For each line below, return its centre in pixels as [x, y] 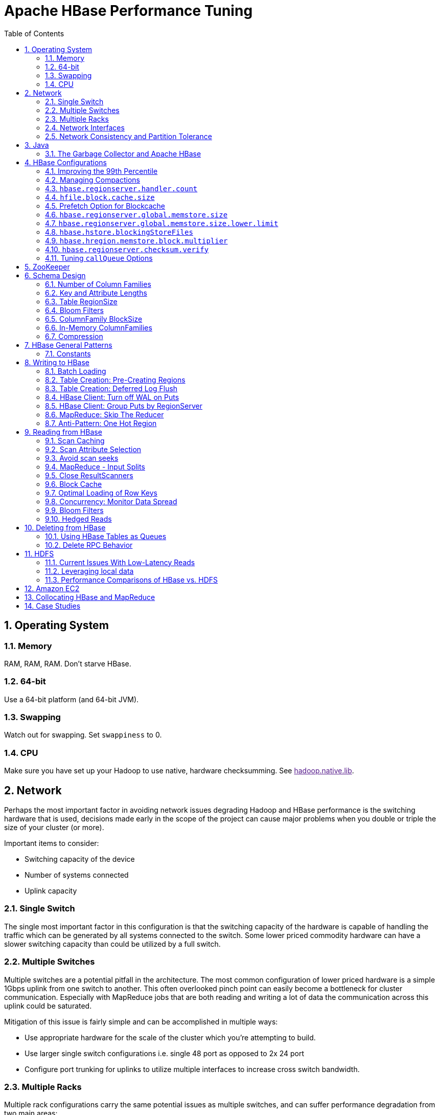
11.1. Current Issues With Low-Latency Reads [120, 562]
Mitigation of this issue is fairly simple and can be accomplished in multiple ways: [141, 1021]
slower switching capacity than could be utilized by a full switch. [112, 944]
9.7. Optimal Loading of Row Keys [101, 493]
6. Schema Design [55, 275]
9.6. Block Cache [74, 484]
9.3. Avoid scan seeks [82, 458]
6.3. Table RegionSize [81, 301]
